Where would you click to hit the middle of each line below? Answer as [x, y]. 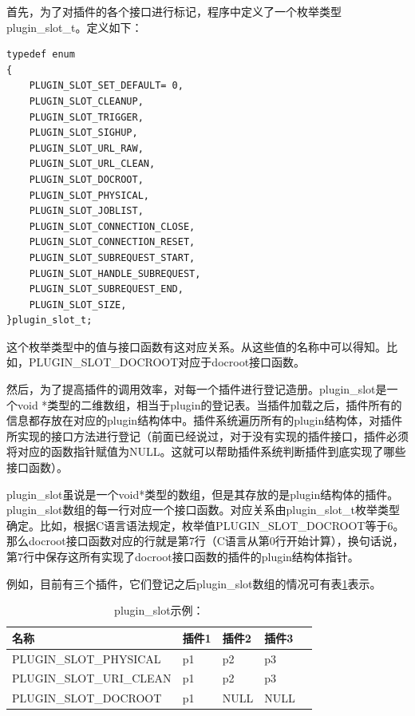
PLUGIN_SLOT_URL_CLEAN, [92, 164]
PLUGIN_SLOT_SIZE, [78, 305]
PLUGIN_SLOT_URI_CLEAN [92, 678]
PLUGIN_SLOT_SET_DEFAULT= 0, [106, 86]
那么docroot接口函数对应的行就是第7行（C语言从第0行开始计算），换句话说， [205, 541]
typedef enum [41, 55]
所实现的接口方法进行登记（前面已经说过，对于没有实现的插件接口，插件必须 [207, 435]
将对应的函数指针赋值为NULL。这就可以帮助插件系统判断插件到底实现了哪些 [206, 451]
